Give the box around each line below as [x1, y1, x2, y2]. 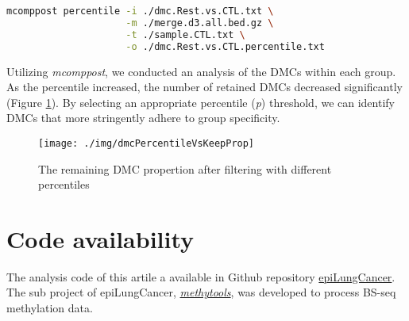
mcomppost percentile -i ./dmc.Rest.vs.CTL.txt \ [6, 6, 274, 17]
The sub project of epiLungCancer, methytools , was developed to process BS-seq [6, 284, 396, 300]
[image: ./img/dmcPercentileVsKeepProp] [38, 137, 255, 149]
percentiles [38, 176, 90, 193]
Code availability [6, 222, 195, 254]
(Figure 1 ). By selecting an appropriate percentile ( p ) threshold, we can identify [6, 94, 395, 110]
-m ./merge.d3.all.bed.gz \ [125, 17, 274, 29]
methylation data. [6, 300, 93, 316]
